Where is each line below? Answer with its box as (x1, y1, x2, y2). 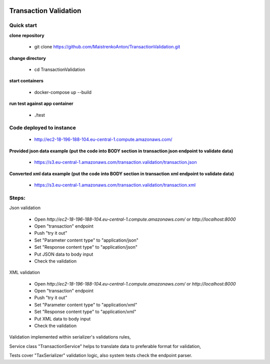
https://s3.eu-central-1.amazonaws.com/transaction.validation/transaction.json (34, 159, 197, 165)
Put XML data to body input (34, 316, 91, 322)
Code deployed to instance (9, 124, 76, 131)
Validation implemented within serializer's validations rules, (9, 334, 131, 340)
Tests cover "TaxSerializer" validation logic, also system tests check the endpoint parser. (9, 353, 192, 359)
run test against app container (9, 100, 73, 107)
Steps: (9, 194, 26, 201)
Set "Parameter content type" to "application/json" (34, 237, 138, 243)
